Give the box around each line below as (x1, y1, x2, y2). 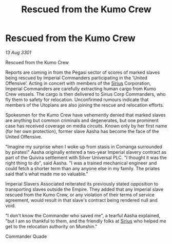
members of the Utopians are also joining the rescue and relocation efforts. (5, 101, 164, 108)
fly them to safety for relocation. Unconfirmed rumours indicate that (5, 96, 149, 103)
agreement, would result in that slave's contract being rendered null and (5, 197, 158, 203)
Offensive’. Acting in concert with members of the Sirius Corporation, (5, 80, 151, 86)
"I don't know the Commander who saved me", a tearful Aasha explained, (5, 212, 161, 218)
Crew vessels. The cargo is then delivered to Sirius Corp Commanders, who (5, 91, 166, 97)
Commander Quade (5, 233, 47, 239)
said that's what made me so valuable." (5, 171, 88, 177)
